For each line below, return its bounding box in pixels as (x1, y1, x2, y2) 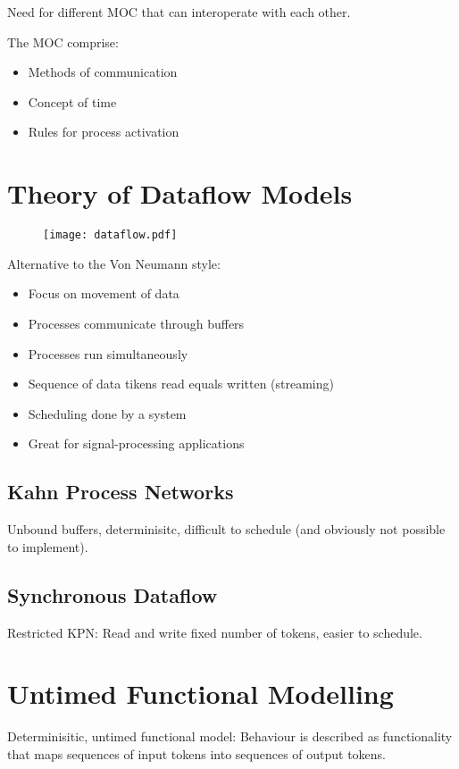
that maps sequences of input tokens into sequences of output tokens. (7, 744, 387, 763)
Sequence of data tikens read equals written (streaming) (28, 374, 334, 393)
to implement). (7, 537, 88, 556)
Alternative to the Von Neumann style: (7, 254, 221, 272)
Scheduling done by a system (28, 404, 187, 422)
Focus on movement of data (28, 284, 179, 303)
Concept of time (28, 92, 117, 111)
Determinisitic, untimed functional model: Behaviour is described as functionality (7, 727, 453, 746)
